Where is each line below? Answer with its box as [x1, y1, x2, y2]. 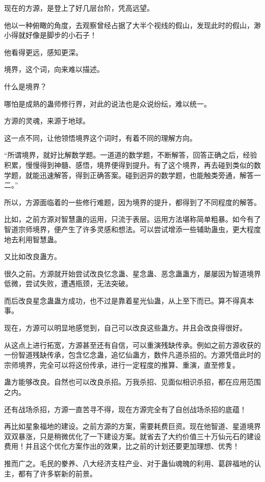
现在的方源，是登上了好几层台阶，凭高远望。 [4, 3, 154, 13]
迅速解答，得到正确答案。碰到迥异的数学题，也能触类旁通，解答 [39, 169, 254, 180]
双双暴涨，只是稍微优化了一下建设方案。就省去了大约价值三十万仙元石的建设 [4, 430, 261, 441]
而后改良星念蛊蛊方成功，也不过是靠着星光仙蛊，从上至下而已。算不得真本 [4, 295, 254, 306]
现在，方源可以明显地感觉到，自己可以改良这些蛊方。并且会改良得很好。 [4, 322, 247, 333]
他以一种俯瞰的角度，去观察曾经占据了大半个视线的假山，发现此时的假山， [4, 19, 254, 30]
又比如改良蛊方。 [4, 251, 61, 262]
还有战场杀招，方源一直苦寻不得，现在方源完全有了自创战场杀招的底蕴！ [4, 403, 247, 414]
